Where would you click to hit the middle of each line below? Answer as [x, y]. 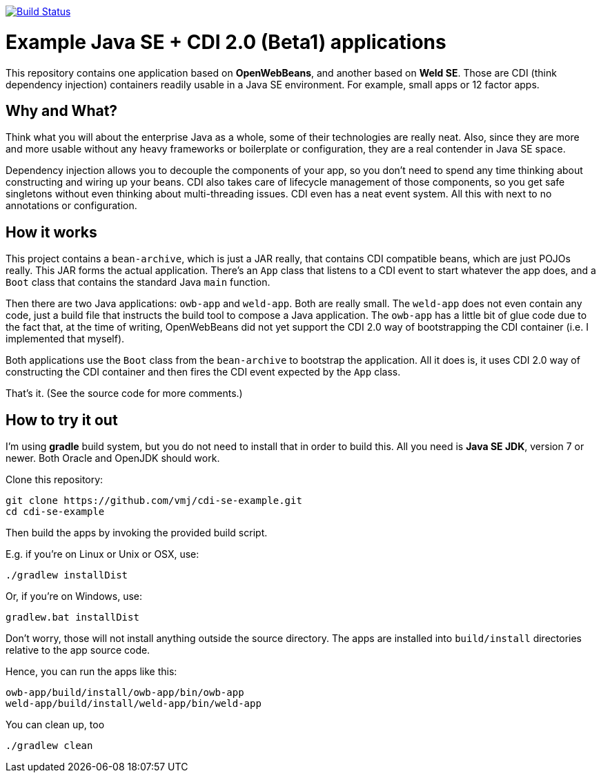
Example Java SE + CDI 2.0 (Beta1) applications [226, 42]
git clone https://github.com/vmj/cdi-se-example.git [154, 501]
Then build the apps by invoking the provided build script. [137, 533]
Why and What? [62, 110]
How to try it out [62, 420]
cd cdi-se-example [55, 512]
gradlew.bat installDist [72, 617]
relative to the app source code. [78, 650]
